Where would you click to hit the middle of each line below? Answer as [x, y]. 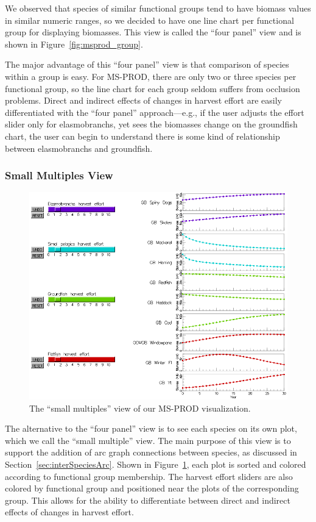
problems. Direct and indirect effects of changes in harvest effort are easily [143, 100]
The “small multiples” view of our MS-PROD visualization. [140, 408]
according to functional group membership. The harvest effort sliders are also [149, 476]
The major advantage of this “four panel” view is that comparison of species [147, 64]
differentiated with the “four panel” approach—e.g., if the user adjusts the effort [155, 112]
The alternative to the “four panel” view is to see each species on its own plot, [151, 428]
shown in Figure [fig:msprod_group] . [74, 44]
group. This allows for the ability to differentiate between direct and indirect [148, 500]
